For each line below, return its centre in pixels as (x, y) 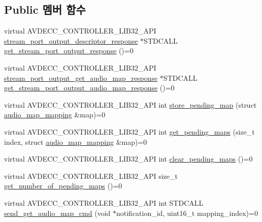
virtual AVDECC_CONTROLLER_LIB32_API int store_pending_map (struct (130, 104)
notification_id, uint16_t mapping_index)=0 (187, 213)
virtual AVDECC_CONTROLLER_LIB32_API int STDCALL (104, 202)
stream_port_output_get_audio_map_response (81, 77)
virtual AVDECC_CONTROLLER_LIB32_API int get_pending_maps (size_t (129, 131)
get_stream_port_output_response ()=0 (69, 51)
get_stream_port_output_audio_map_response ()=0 (89, 88)
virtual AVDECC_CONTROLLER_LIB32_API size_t (91, 176)
